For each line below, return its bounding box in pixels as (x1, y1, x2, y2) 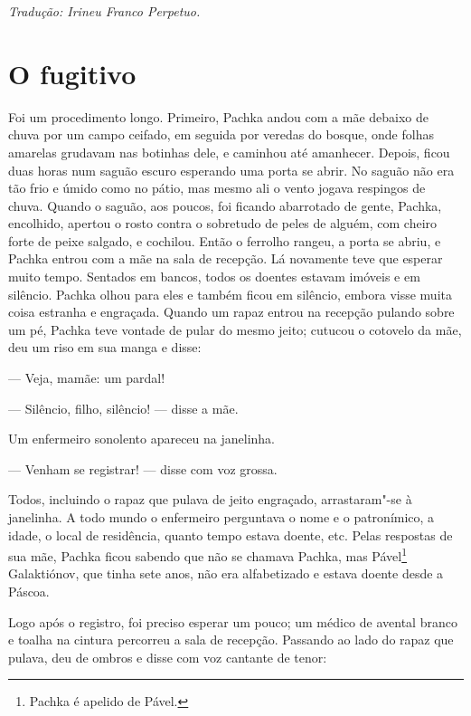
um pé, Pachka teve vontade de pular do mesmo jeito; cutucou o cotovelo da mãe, (8, 320, 462, 339)
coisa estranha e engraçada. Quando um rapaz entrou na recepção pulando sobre (8, 302, 455, 321)
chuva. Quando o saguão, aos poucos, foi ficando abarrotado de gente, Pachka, (8, 196, 442, 215)
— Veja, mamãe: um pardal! (8, 368, 165, 387)
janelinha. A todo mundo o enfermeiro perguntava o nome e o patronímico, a (8, 508, 435, 526)
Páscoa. (8, 582, 50, 601)
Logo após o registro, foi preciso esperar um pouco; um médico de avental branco (8, 612, 457, 631)
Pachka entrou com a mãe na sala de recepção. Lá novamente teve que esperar (8, 249, 443, 268)
